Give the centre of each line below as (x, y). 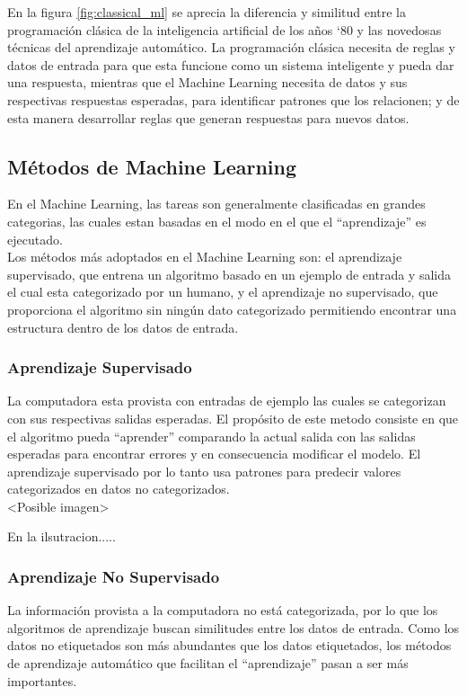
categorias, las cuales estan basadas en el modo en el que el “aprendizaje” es (217, 221)
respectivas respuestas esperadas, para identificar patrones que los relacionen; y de (233, 99)
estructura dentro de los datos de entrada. (123, 327)
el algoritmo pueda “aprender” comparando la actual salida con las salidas (211, 436)
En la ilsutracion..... (62, 536)
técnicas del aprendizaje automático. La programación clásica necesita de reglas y (231, 47)
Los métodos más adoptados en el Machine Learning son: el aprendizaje (205, 257)
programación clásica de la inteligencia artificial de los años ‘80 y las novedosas (225, 29)
